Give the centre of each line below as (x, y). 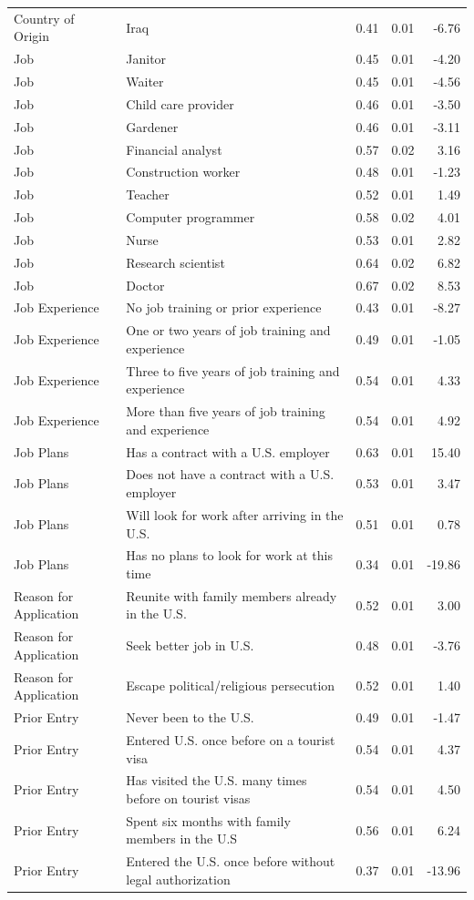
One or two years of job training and (228, 330)
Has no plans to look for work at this (229, 555)
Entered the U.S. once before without (231, 861)
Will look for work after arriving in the (235, 514)
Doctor (145, 285)
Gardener (152, 126)
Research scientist (175, 262)
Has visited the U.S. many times (216, 780)
